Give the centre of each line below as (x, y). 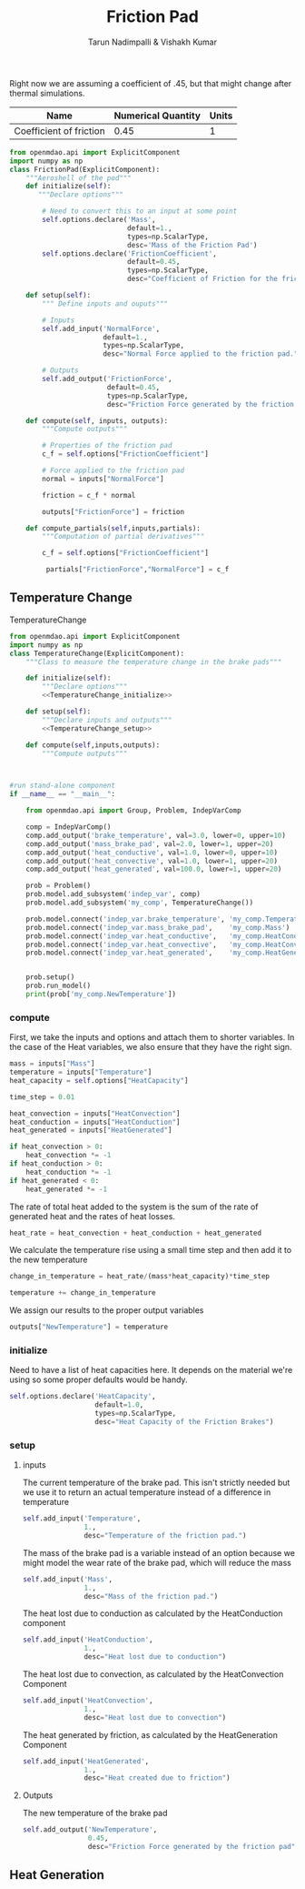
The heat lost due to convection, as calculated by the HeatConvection (153, 1674)
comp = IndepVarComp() (69, 827)
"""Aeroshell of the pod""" (79, 178)
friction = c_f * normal (89, 495)
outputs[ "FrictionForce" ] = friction (113, 511)
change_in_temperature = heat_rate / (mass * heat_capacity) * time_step (140, 1277)
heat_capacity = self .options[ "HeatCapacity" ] (99, 1080)
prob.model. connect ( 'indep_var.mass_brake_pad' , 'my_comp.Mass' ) (158, 927)
